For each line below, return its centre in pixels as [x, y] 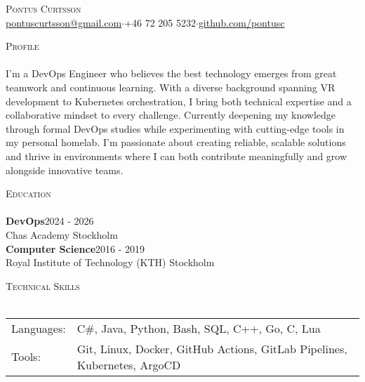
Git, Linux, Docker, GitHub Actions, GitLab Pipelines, [212, 348]
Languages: [39, 328]
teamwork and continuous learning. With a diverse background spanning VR [171, 87]
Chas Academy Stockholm [62, 234]
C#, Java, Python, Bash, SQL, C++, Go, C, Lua [199, 328]
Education [28, 193]
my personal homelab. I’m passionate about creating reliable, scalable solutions [176, 142]
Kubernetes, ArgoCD [129, 364]
